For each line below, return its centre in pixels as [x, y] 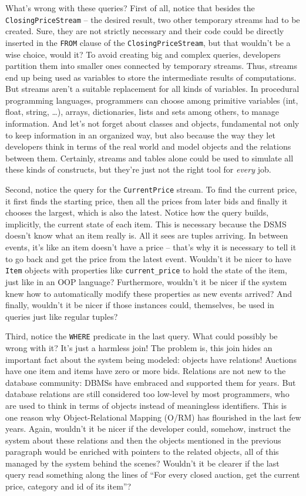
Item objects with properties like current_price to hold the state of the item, [146, 270]
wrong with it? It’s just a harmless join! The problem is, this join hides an [139, 347]
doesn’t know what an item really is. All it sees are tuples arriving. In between [147, 235]
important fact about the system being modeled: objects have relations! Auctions [151, 359]
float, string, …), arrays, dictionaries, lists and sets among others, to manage [142, 112]
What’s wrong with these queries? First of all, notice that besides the [130, 8]
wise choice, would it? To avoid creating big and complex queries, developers [143, 54]
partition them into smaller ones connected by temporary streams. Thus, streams [151, 66]
